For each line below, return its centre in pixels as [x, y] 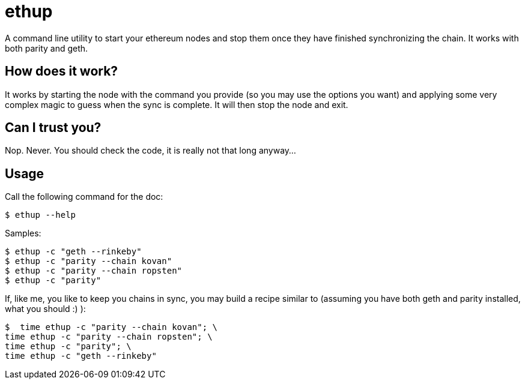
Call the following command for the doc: [84, 197]
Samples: [23, 233]
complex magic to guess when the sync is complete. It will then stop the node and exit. [177, 104]
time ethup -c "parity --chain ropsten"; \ [109, 337]
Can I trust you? [53, 128]
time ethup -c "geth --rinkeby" [81, 356]
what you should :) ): [45, 309]
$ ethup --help [41, 215]
